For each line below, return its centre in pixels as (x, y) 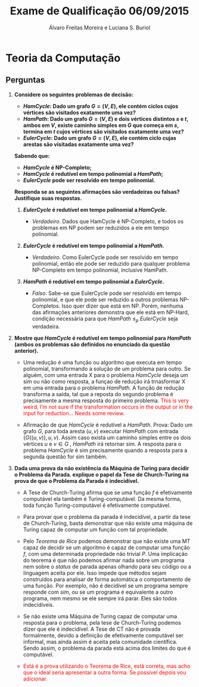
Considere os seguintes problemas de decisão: (74, 95)
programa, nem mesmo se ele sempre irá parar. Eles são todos (100, 598)
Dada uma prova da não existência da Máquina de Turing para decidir (102, 468)
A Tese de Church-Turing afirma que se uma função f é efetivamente (108, 493)
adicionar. (35, 679)
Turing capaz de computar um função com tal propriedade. (96, 529)
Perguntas (25, 80)
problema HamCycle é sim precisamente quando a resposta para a (105, 450)
